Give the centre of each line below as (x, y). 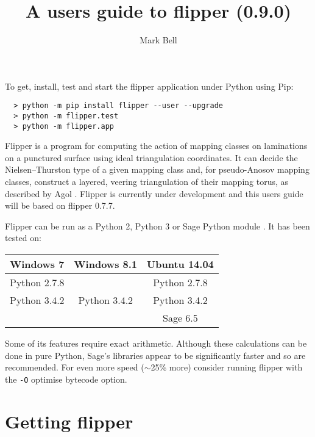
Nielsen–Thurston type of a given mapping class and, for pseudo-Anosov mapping (157, 169)
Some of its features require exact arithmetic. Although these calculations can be (156, 343)
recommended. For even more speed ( (75, 367)
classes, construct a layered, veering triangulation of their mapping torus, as (147, 182)
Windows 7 (37, 264)
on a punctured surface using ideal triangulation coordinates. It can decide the (151, 157)
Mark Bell (158, 40)
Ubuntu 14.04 (180, 264)
